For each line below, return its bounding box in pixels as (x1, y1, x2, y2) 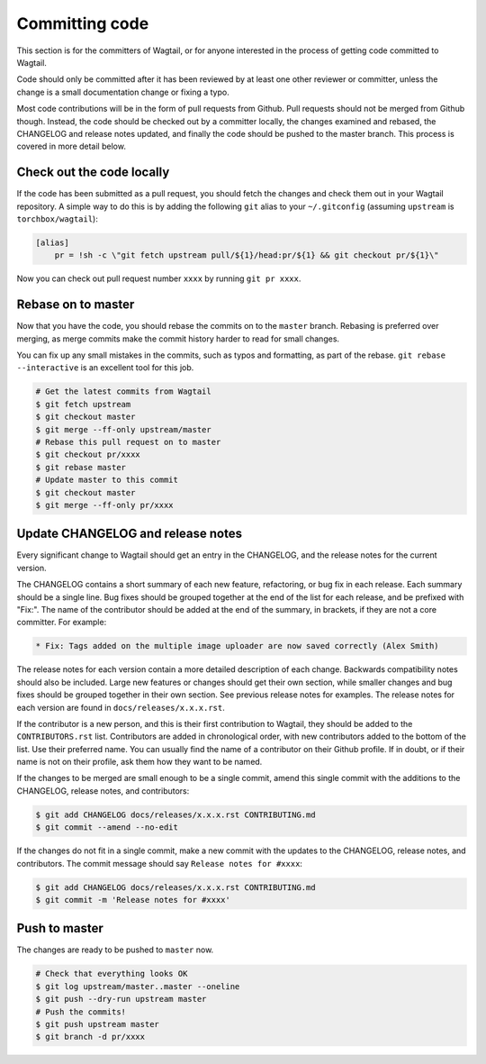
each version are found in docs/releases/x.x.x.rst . (16, 702, 225, 713)
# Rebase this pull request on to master (35, 437, 221, 447)
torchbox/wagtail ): (16, 213, 98, 224)
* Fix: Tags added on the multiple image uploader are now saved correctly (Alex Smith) (35, 641, 440, 651)
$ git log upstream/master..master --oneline (35, 981, 240, 991)
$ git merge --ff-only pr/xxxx (35, 500, 175, 510)
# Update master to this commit (35, 475, 179, 486)
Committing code (16, 14, 149, 33)
